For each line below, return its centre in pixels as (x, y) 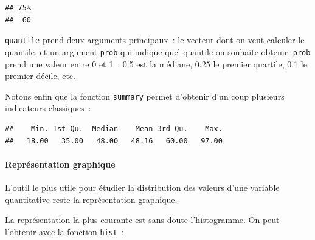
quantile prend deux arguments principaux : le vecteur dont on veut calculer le (155, 40)
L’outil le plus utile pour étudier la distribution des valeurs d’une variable (142, 187)
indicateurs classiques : (48, 108)
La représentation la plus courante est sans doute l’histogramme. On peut (142, 220)
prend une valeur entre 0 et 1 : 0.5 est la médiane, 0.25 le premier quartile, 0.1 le (156, 63)
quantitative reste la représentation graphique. (91, 199)
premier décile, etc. (40, 76)
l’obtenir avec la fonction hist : (64, 231)
